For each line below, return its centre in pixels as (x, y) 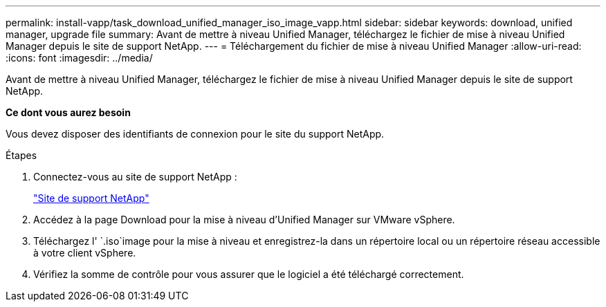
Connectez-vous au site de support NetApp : (135, 177)
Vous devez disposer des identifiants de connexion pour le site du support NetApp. (195, 134)
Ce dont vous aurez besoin (68, 112)
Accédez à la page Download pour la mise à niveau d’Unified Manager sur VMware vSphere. (244, 220)
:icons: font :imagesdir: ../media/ (79, 58)
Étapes (21, 155)
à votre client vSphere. (85, 253)
